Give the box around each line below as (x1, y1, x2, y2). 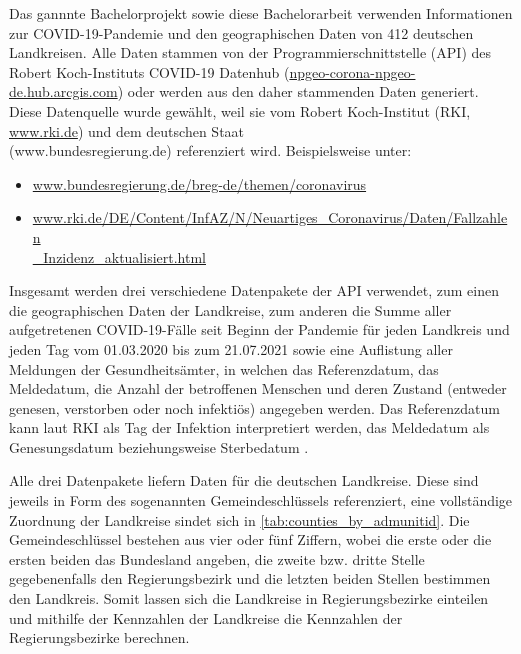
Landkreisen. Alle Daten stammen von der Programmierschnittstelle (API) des (9, 42, 492, 63)
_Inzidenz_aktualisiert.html (32, 246, 206, 267)
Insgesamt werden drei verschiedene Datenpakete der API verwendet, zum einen (9, 280, 499, 301)
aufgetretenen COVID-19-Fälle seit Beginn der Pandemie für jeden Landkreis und (9, 319, 510, 340)
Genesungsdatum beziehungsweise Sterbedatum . (9, 436, 309, 457)
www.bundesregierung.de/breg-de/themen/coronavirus (32, 173, 367, 194)
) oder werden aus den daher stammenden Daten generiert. (117, 81, 479, 102)
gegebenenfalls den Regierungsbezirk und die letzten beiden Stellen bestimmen (9, 568, 491, 589)
